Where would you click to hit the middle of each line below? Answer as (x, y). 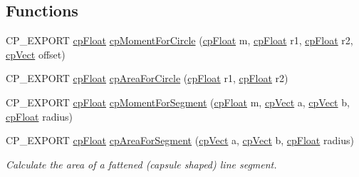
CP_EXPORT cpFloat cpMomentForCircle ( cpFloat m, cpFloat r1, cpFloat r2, (179, 40)
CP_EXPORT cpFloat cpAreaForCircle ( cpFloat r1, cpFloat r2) (147, 78)
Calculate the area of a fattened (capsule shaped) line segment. (141, 164)
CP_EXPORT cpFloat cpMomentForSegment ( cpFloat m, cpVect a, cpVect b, (178, 102)
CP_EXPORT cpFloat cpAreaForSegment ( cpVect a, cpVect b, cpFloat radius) (180, 140)
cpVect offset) (36, 54)
